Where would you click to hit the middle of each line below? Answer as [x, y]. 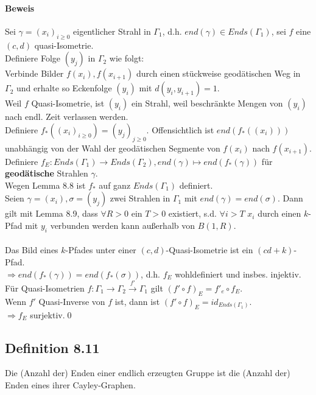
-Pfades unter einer [101, 250]
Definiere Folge [33, 58]
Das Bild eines [32, 250]
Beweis [20, 8]
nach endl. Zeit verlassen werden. [67, 117]
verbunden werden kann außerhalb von [123, 225]
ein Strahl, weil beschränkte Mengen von [207, 103]
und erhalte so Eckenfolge [64, 88]
